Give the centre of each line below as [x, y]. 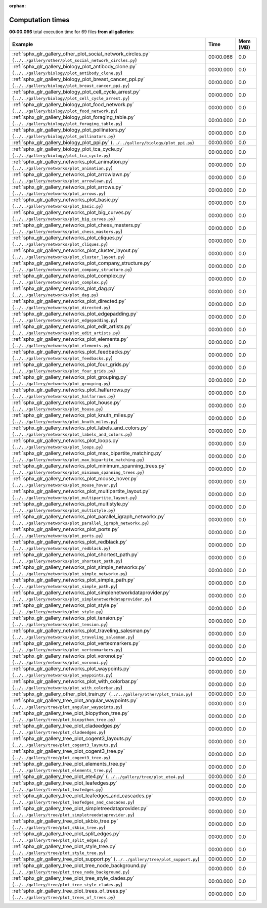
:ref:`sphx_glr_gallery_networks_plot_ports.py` [66, 529]
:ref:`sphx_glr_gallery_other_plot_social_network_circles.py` [81, 54]
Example [22, 45]
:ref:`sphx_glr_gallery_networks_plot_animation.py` [71, 162]
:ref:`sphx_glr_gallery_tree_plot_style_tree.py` [65, 847]
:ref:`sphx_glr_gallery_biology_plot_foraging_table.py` [74, 117]
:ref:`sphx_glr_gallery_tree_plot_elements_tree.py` [69, 764]
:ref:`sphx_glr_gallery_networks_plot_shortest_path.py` [75, 555]
